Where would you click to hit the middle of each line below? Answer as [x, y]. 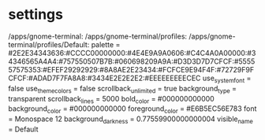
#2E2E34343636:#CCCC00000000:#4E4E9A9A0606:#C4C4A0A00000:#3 [132, 53]
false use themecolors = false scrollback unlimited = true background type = [123, 89]
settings [35, 15]
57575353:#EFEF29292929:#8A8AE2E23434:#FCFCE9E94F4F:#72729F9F [131, 69]
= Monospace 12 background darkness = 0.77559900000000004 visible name [131, 120]
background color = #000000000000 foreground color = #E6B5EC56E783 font [132, 110]
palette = [106, 44]
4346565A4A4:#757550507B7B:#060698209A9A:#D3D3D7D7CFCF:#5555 [132, 61]
